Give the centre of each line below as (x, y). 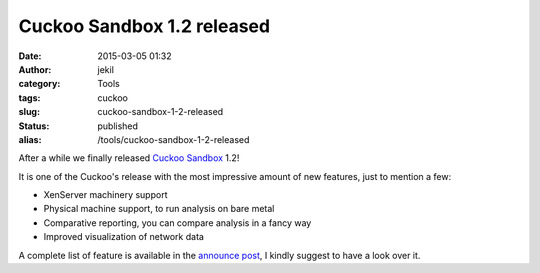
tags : (29, 97)
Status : (34, 126)
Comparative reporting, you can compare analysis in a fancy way (177, 222)
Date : (30, 56)
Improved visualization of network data (124, 237)
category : (39, 84)
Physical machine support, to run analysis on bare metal (159, 209)
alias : (30, 139)
